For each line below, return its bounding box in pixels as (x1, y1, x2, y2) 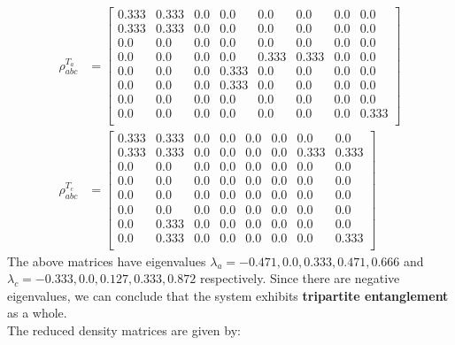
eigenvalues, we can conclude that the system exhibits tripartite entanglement (7, 286, 449, 304)
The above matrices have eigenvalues (7, 251, 206, 270)
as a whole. (7, 303, 67, 322)
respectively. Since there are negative (199, 269, 400, 287)
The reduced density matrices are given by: (7, 321, 241, 339)
